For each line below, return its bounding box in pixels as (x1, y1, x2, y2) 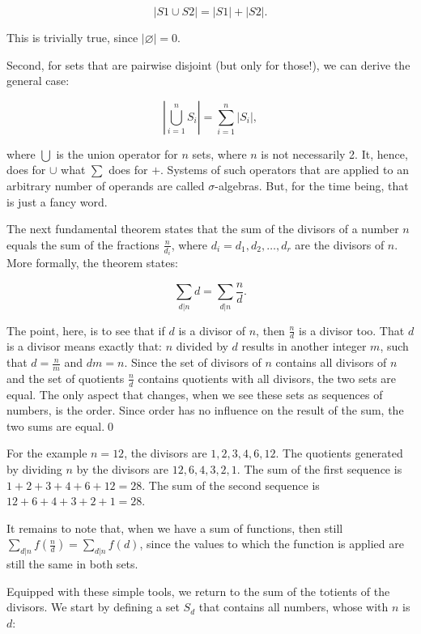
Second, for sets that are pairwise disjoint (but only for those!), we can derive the (6, 56, 410, 73)
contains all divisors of (275, 354, 387, 371)
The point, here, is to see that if (6, 321, 165, 338)
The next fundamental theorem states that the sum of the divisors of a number (6, 220, 399, 237)
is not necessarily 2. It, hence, (261, 145, 408, 162)
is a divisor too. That (299, 321, 405, 338)
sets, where (192, 145, 247, 162)
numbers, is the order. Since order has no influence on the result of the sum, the (6, 402, 404, 419)
